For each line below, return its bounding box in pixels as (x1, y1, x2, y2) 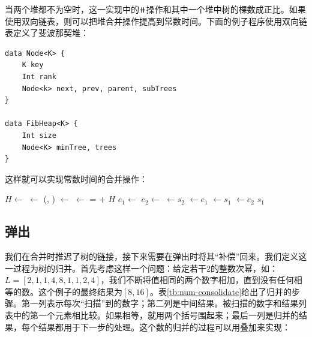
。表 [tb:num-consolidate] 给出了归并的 (149, 285, 292, 297)
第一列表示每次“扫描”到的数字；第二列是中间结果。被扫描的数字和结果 (21, 297, 299, 309)
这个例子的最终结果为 (38, 285, 122, 297)
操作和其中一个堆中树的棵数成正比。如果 (146, 3, 306, 15)
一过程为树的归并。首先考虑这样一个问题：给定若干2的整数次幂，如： (5, 261, 278, 274)
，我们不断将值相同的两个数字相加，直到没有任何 (100, 273, 294, 286)
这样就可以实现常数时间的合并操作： (5, 172, 148, 185)
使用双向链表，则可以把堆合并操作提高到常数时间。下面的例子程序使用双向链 (5, 14, 307, 27)
